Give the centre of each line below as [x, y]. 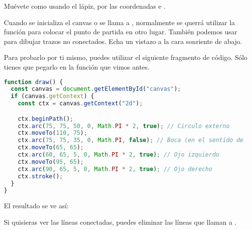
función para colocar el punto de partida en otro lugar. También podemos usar [121, 32]
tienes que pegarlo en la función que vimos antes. [77, 66]
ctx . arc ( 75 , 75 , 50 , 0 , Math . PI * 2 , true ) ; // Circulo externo [124, 126]
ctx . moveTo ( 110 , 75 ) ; [52, 133]
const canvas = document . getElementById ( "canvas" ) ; [96, 89]
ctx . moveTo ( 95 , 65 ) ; [51, 162]
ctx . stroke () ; [40, 176]
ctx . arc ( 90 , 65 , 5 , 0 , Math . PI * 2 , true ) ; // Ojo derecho [115, 169]
